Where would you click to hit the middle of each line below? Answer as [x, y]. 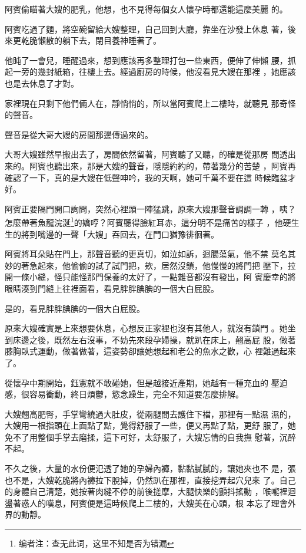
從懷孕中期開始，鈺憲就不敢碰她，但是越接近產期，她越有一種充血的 [137, 382]
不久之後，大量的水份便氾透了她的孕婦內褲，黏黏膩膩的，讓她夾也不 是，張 [150, 468]
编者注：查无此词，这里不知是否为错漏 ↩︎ [96, 543]
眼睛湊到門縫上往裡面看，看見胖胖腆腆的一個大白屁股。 [112, 288]
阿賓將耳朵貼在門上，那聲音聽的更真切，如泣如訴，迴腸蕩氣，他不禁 [137, 254]
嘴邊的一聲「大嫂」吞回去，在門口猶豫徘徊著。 [128, 234]
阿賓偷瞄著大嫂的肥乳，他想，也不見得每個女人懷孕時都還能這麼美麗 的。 [146, 9]
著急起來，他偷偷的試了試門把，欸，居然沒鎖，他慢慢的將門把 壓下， [154, 265]
